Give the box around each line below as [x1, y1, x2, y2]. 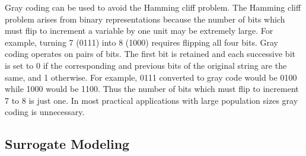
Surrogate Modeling [5, 135, 130, 153]
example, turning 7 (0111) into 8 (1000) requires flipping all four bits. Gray [5, 36, 278, 48]
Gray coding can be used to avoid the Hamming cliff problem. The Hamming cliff [5, 1, 301, 13]
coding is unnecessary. [5, 106, 85, 118]
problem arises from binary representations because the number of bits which [5, 12, 285, 25]
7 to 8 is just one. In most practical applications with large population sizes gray [5, 94, 298, 106]
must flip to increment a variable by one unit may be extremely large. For [5, 24, 273, 37]
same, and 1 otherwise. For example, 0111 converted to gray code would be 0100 [5, 71, 297, 83]
